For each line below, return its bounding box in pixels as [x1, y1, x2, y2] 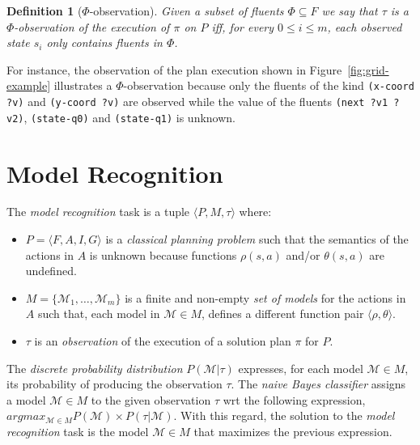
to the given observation [91, 391, 211, 408]
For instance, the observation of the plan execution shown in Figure [6, 61, 342, 78]
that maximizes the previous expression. [193, 423, 392, 439]
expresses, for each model [238, 359, 363, 376]
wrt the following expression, [223, 391, 366, 408]
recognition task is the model [6, 423, 149, 439]
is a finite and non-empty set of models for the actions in [125, 289, 406, 306]
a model [6, 391, 46, 408]
